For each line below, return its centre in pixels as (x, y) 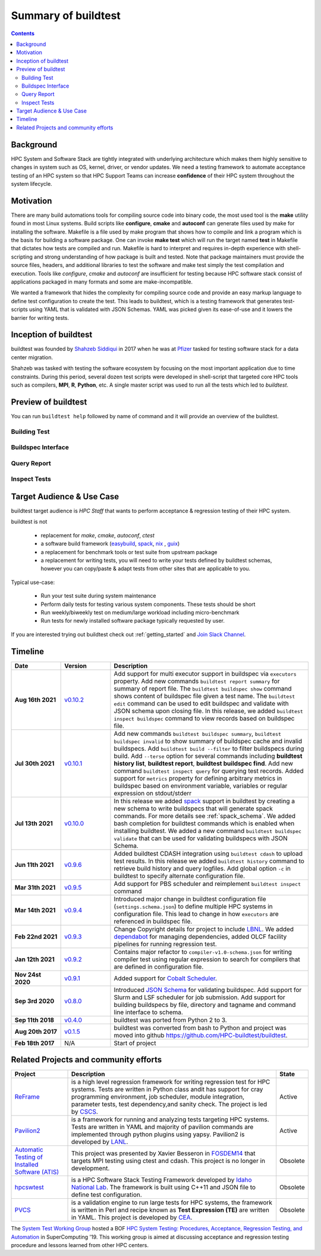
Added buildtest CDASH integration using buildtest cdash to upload (208, 853)
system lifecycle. (32, 184)
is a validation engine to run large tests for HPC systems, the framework (172, 1202)
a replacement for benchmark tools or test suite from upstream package (129, 552)
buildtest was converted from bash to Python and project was (200, 1028)
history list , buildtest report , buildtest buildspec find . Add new (204, 763)
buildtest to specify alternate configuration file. (180, 876)
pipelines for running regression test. (165, 944)
